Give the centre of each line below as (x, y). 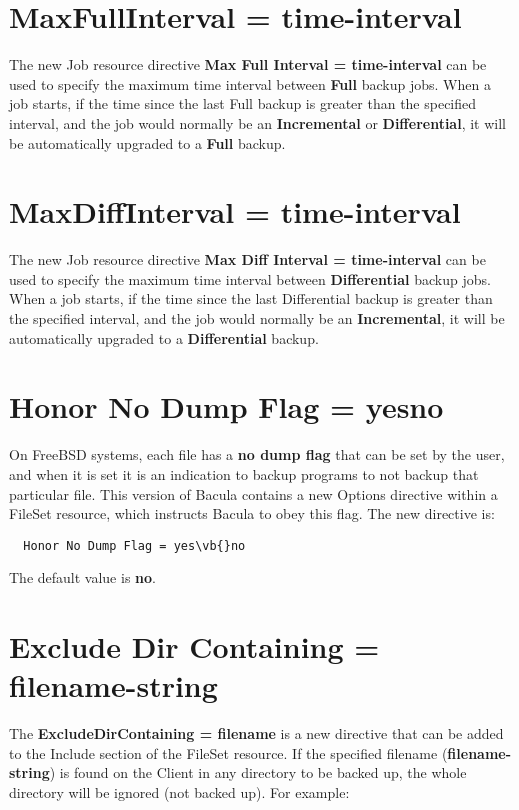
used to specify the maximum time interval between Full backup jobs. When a (250, 83)
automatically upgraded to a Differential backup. (164, 337)
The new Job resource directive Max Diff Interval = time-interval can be (247, 259)
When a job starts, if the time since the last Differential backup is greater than (251, 298)
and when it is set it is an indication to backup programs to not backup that (244, 473)
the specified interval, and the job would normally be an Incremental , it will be (257, 318)
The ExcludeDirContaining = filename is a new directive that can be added (256, 733)
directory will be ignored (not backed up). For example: (179, 792)
